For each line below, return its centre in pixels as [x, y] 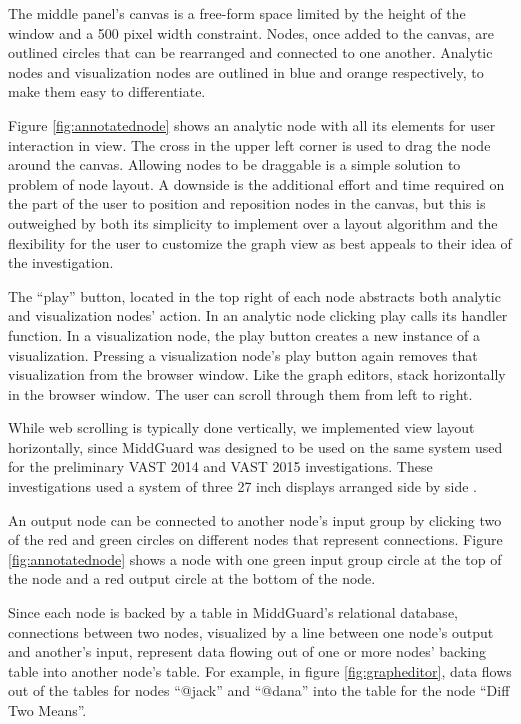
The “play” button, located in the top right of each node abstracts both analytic [254, 295]
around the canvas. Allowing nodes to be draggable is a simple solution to [234, 164]
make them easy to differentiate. [107, 91]
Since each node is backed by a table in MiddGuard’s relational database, [233, 612]
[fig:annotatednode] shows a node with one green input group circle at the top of [255, 558]
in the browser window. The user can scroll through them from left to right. [240, 393]
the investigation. [61, 262]
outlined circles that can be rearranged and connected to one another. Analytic [250, 52]
